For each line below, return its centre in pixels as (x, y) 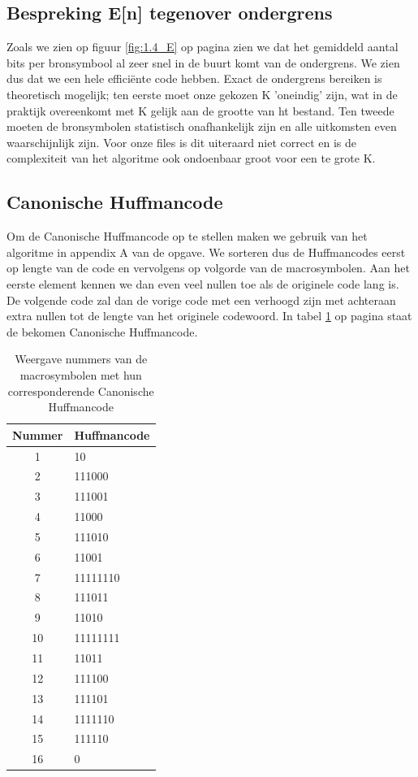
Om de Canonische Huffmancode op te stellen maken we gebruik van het (187, 236)
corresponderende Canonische (81, 391)
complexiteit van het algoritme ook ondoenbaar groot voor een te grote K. (191, 158)
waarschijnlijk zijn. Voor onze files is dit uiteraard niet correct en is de (182, 142)
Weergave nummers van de (81, 359)
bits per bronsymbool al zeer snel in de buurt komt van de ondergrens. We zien (203, 62)
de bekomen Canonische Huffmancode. (102, 331)
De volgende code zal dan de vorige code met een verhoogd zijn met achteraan (201, 300)
